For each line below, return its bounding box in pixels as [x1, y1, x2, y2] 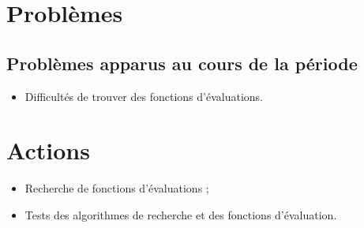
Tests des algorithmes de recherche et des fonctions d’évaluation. [24, 206, 337, 222]
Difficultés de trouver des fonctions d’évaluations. [24, 88, 263, 104]
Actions [6, 134, 90, 166]
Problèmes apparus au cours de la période [6, 50, 358, 75]
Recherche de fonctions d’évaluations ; [24, 180, 209, 196]
